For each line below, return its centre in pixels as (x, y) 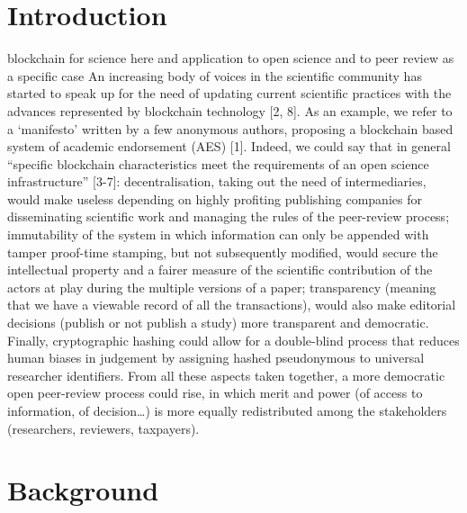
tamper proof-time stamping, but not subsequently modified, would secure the (223, 252)
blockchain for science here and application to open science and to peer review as (231, 58)
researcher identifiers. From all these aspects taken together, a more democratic (226, 375)
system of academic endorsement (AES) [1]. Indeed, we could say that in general (229, 146)
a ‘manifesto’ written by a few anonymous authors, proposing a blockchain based (230, 128)
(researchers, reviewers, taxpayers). (103, 428)
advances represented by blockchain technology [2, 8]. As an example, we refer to (230, 110)
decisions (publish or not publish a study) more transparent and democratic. (218, 323)
